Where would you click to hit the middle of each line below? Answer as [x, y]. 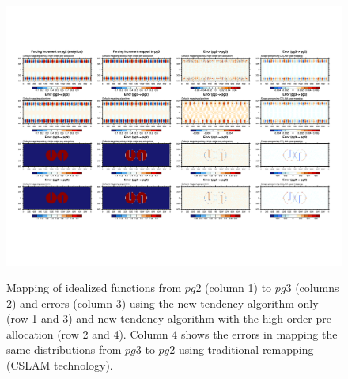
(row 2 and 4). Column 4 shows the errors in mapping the [197, 334]
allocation [30, 334]
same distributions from [64, 349]
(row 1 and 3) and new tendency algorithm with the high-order [159, 318]
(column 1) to [238, 288]
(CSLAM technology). [60, 365]
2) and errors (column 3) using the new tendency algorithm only [163, 303]
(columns [317, 288]
